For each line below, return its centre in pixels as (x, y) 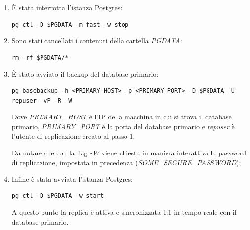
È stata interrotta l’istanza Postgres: (67, 7)
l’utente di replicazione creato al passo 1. (73, 136)
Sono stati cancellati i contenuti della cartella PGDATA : (97, 41)
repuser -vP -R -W (42, 100)
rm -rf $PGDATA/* (40, 57)
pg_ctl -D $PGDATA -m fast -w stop (70, 24)
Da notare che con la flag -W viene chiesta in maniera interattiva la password (129, 152)
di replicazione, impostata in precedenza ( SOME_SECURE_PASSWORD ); (126, 162)
